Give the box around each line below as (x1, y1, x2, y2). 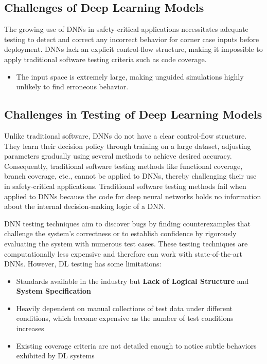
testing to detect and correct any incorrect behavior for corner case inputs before (4, 33, 259, 44)
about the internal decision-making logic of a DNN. (4, 201, 166, 212)
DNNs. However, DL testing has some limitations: (4, 258, 162, 269)
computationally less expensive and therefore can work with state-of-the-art (4, 248, 242, 259)
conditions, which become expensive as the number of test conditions (16, 313, 234, 323)
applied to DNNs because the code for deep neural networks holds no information (4, 190, 261, 201)
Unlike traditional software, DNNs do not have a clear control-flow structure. (4, 130, 247, 141)
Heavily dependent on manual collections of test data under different (16, 302, 233, 313)
